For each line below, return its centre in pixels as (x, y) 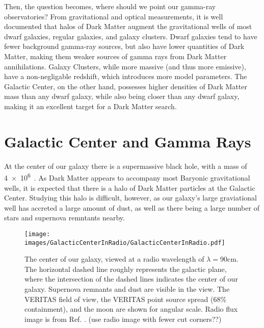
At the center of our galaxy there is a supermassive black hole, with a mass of (126, 166)
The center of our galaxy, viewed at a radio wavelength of (114, 259)
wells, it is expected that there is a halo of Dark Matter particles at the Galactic (130, 187)
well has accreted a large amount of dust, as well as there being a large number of (132, 207)
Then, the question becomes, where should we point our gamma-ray (110, 6)
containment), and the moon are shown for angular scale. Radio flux (131, 309)
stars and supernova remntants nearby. (64, 218)
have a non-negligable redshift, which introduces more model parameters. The (126, 76)
